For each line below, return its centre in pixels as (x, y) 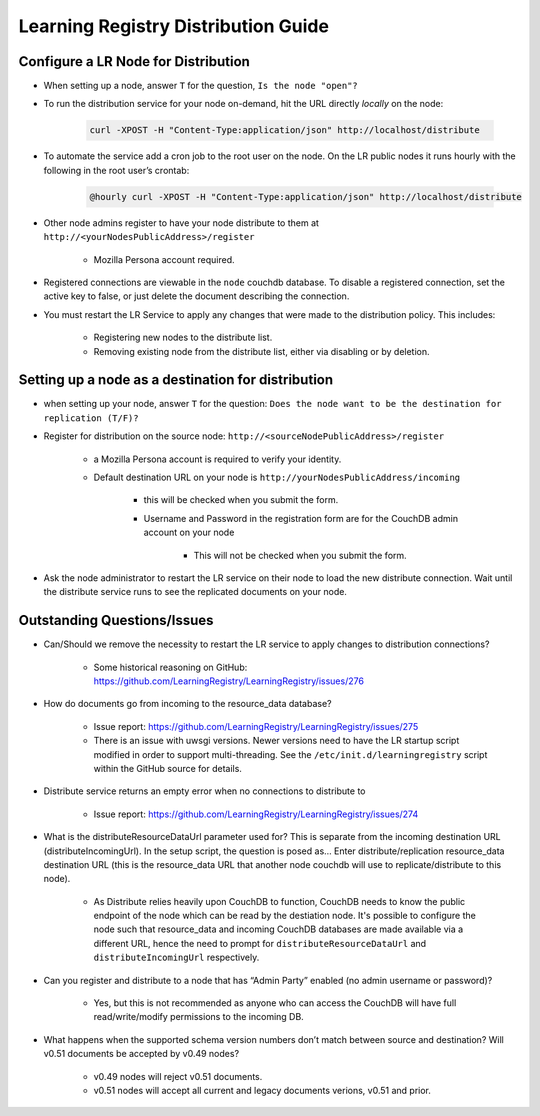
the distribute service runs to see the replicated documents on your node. (195, 592)
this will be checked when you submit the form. (241, 500)
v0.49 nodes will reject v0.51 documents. (178, 1076)
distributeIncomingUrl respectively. (176, 957)
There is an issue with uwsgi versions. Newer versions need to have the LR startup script (276, 741)
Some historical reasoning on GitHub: (170, 667)
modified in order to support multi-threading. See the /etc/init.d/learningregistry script (290, 754)
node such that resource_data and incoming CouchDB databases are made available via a (278, 929)
